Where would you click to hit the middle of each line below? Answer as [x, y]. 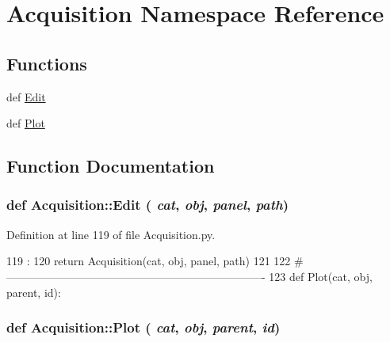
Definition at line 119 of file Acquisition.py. [111, 234]
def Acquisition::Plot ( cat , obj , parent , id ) [143, 327]
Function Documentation [111, 166]
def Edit [26, 96]
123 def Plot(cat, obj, [321, 276]
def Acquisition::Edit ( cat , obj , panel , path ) [148, 205]
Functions [47, 63]
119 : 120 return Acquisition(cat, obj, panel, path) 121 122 [149, 261]
